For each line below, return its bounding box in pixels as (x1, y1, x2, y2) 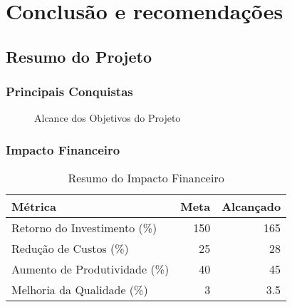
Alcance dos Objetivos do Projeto (34, 110, 181, 125)
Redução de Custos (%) (11, 240, 129, 257)
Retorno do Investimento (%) (11, 219, 157, 236)
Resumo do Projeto (6, 45, 152, 67)
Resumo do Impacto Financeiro (68, 170, 224, 187)
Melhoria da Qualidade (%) (11, 281, 148, 298)
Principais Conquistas (6, 83, 133, 100)
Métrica (11, 198, 56, 215)
